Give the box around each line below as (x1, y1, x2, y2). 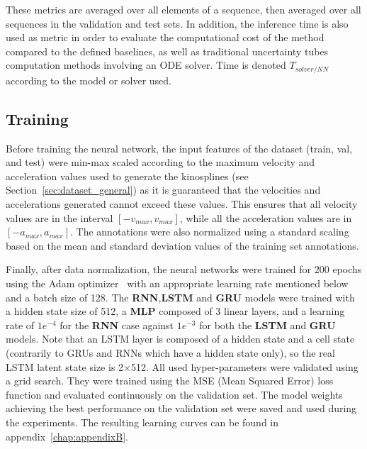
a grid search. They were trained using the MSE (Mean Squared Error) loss (6, 373, 334, 388)
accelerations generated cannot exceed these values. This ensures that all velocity (6, 196, 358, 211)
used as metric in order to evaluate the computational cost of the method (6, 30, 324, 45)
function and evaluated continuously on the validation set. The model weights (6, 387, 343, 401)
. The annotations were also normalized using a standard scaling (69, 224, 349, 239)
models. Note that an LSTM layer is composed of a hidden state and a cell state (6, 331, 355, 346)
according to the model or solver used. (6, 72, 171, 87)
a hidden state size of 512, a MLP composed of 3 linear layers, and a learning (6, 304, 345, 318)
